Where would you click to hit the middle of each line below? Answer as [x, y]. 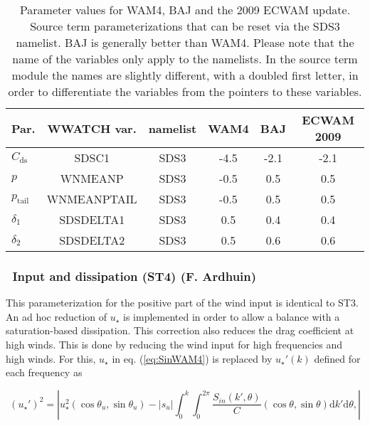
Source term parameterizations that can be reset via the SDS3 [185, 26]
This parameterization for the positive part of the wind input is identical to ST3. [182, 303]
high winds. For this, [51, 358]
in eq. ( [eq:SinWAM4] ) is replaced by [192, 358]
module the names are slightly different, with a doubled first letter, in [185, 75]
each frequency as [44, 372]
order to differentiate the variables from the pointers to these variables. [185, 91]
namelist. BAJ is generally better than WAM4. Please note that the [185, 42]
